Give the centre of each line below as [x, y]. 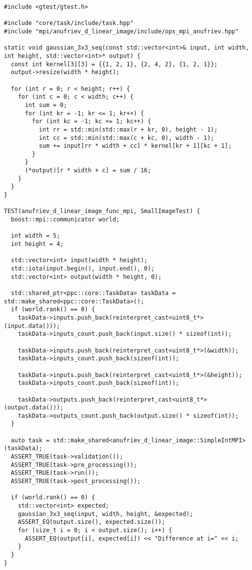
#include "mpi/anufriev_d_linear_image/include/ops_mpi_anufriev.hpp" [121, 31]
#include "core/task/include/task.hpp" [69, 23]
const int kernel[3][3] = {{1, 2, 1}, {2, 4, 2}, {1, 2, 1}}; [114, 64]
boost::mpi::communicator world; [65, 220]
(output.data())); [34, 408]
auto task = [30, 440]
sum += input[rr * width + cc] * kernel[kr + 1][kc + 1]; [135, 146]
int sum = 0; [46, 105]
